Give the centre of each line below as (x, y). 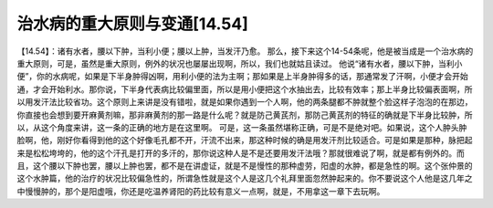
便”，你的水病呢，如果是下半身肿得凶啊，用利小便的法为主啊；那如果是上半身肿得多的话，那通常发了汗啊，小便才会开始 (243, 77)
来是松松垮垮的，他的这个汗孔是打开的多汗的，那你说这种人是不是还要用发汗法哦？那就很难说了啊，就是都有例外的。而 (241, 153)
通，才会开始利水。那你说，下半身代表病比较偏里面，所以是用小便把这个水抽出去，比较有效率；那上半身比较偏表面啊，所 (245, 89)
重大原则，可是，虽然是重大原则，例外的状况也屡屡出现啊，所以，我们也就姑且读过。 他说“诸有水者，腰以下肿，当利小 (240, 63)
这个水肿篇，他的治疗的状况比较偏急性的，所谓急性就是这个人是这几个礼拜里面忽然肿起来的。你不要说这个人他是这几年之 (245, 179)
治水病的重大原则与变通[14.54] (132, 24)
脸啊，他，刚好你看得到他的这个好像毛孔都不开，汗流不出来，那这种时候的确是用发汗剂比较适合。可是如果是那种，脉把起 (245, 140)
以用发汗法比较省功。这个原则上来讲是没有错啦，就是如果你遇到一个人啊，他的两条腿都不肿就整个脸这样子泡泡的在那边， (245, 102)
